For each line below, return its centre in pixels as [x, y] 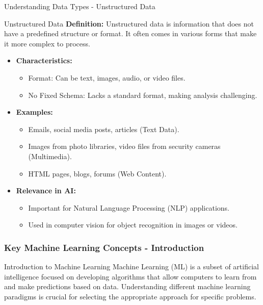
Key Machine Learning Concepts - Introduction [104, 247]
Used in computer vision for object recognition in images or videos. [133, 225]
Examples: [34, 112]
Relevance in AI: [46, 190]
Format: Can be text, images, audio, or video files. [107, 77]
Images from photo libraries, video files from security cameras [124, 146]
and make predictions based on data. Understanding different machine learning [127, 286]
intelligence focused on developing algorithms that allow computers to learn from [130, 276]
